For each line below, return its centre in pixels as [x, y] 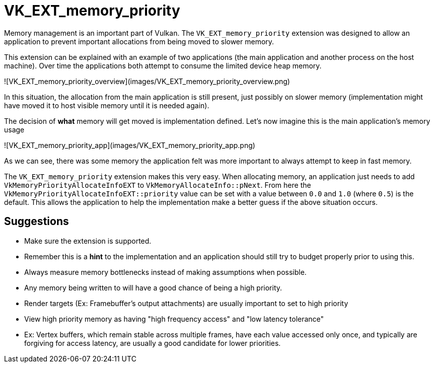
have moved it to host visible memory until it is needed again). [107, 105]
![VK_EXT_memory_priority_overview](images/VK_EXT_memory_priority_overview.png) [147, 81]
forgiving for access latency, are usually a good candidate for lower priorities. [153, 343]
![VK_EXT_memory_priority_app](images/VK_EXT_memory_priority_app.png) [130, 145]
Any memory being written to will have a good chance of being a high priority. [153, 287]
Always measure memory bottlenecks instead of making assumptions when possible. [165, 272]
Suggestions [37, 222]
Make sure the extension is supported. [88, 241]
